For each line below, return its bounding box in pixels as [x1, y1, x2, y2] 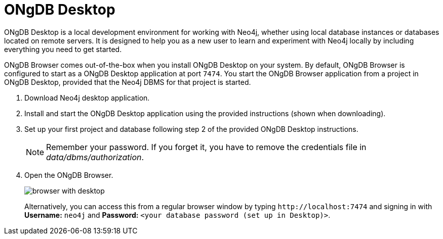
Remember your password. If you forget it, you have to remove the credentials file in [46, 141, 367, 152]
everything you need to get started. [4, 44, 122, 54]
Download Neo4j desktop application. [24, 93, 150, 102]
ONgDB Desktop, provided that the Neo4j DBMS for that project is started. [4, 77, 251, 86]
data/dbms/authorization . [46, 152, 144, 162]
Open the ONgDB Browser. [24, 170, 113, 179]
